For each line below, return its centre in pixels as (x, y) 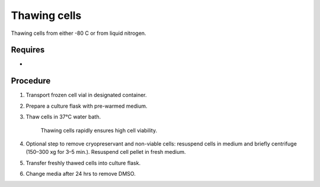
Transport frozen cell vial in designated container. (87, 95)
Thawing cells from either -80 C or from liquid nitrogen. (79, 33)
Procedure (31, 81)
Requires (28, 50)
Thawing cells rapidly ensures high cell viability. (99, 130)
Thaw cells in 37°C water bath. (63, 117)
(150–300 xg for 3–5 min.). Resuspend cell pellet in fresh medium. (106, 152)
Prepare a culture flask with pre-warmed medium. (87, 106)
